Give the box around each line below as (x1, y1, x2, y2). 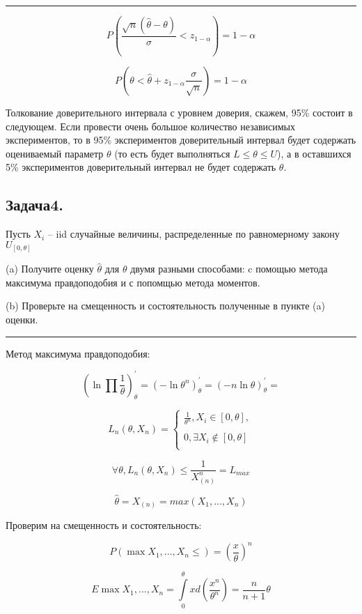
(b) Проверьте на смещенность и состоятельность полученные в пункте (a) (6, 298, 325, 313)
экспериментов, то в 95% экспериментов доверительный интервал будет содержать (6, 132, 356, 147)
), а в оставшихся (277, 146, 352, 160)
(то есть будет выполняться (114, 146, 230, 160)
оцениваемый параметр (6, 146, 104, 160)
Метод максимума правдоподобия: (6, 346, 150, 360)
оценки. (6, 312, 38, 326)
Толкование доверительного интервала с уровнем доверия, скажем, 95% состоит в (6, 105, 353, 119)
